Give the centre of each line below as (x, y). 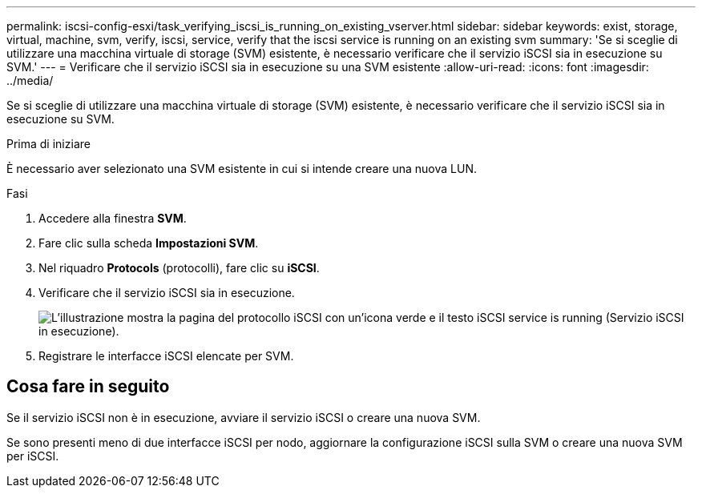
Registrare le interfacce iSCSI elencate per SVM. (166, 356)
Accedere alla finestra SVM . (113, 218)
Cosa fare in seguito (88, 387)
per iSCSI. (33, 456)
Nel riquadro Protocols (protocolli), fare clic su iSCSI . (179, 268)
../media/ (30, 80)
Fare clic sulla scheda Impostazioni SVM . (149, 243)
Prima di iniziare (48, 144)
